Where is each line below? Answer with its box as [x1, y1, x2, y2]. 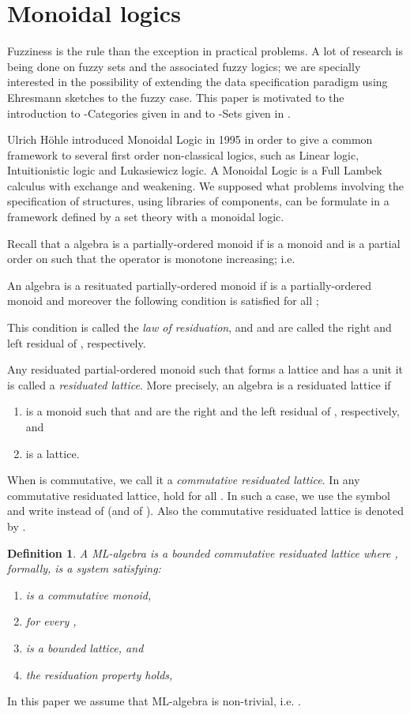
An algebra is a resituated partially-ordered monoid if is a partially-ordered [7, 276, 372, 293]
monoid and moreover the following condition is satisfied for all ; [7, 292, 319, 309]
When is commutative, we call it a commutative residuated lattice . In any [7, 472, 360, 488]
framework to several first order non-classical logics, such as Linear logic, [7, 146, 359, 163]
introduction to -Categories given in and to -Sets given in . [7, 104, 291, 121]
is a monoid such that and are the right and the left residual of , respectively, [25, 403, 400, 419]
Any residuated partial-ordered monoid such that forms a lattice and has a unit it [7, 361, 404, 378]
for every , [25, 613, 77, 629]
